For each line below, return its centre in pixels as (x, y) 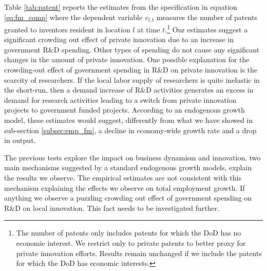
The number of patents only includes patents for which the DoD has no (129, 233)
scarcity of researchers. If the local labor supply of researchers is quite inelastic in (132, 79)
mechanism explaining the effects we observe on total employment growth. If (125, 187)
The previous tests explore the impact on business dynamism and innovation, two (132, 157)
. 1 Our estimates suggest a (206, 29)
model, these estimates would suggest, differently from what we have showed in (129, 120)
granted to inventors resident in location (67, 29)
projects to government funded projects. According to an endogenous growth (125, 110)
